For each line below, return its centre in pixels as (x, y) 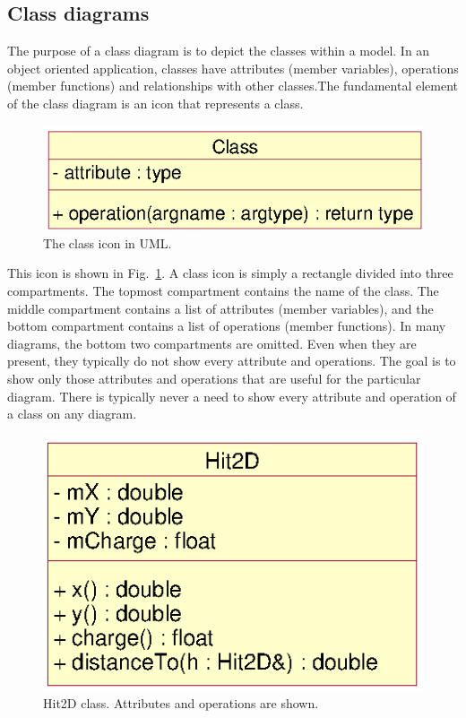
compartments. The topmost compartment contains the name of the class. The (223, 290)
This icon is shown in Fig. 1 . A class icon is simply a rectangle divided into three (230, 273)
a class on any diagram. (72, 414)
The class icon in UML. (108, 242)
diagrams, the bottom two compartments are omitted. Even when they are (212, 343)
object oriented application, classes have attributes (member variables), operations (233, 68)
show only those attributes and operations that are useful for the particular (214, 378)
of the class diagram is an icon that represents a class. (155, 103)
